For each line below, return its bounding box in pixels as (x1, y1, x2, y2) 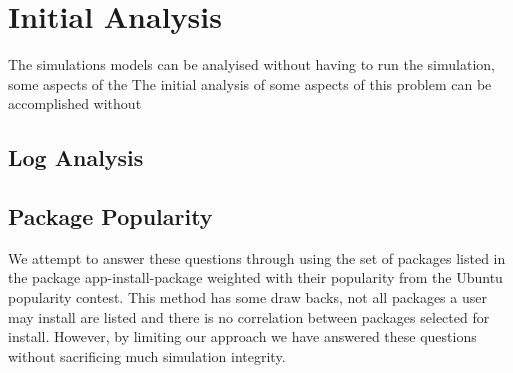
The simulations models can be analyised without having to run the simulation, (8, 54, 495, 75)
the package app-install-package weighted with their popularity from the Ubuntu (8, 267, 503, 288)
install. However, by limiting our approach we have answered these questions (8, 326, 477, 347)
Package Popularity (8, 201, 213, 232)
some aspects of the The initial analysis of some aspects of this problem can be (8, 73, 492, 94)
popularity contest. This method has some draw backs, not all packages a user (8, 287, 487, 308)
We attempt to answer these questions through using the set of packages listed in (8, 247, 506, 268)
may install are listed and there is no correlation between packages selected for (8, 306, 490, 327)
